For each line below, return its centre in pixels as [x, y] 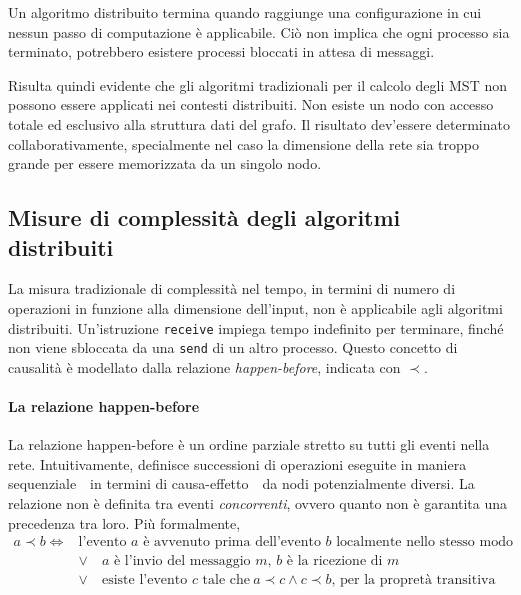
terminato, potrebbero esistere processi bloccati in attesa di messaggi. [221, 51]
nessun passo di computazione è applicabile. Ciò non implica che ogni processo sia [259, 31]
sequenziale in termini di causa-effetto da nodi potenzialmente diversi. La [241, 483]
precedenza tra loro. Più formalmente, [124, 522]
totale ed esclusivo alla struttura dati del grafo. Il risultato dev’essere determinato [259, 123]
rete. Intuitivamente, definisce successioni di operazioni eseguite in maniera [237, 463]
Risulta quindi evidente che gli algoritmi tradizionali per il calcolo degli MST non [257, 84]
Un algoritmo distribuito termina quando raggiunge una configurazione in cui [245, 12]
